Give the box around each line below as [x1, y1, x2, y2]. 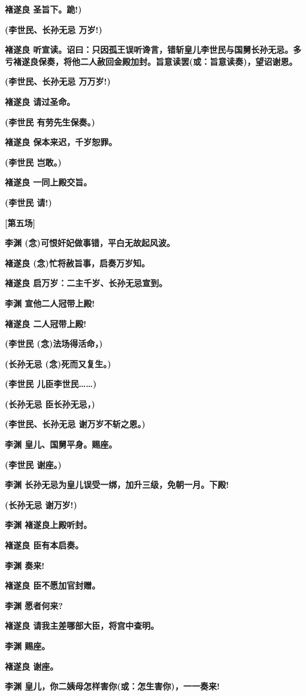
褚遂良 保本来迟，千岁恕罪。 [5, 136, 117, 148]
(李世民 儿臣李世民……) [5, 377, 97, 390]
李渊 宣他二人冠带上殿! [5, 296, 95, 309]
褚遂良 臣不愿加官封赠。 [5, 579, 101, 592]
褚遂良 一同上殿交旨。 [5, 176, 92, 188]
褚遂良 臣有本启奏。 [5, 539, 84, 551]
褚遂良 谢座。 [5, 659, 59, 672]
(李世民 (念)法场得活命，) [5, 337, 103, 350]
